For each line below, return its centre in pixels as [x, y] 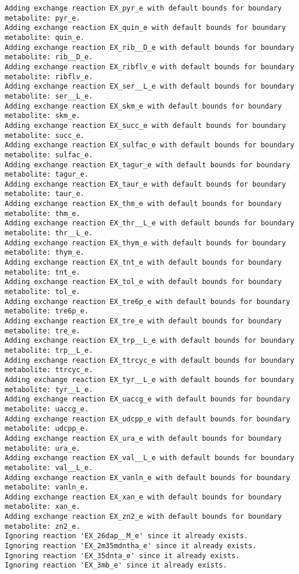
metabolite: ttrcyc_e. [49, 370]
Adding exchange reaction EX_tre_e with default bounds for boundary [143, 321]
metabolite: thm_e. [43, 213]
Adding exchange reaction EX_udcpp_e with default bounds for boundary [147, 419]
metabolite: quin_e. [45, 37]
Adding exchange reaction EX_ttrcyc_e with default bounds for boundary [149, 360]
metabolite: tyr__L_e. [49, 389]
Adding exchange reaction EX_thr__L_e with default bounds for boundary [149, 223]
